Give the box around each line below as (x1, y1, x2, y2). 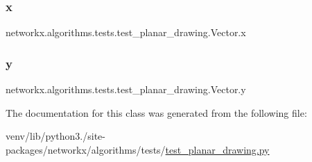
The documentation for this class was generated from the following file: (6, 105, 307, 120)
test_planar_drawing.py (165, 142, 270, 156)
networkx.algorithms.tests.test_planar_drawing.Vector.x (6, 25, 246, 40)
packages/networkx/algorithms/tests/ (6, 142, 166, 156)
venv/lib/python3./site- (6, 129, 105, 143)
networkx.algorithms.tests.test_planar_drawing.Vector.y (6, 82, 246, 97)
